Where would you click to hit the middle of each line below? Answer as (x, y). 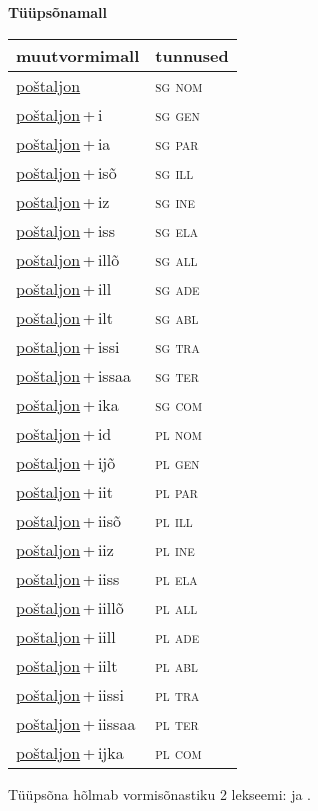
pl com (178, 752)
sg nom (179, 85)
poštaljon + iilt (67, 665)
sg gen (177, 114)
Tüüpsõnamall (58, 12)
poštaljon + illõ (68, 259)
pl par (176, 491)
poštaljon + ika (67, 404)
